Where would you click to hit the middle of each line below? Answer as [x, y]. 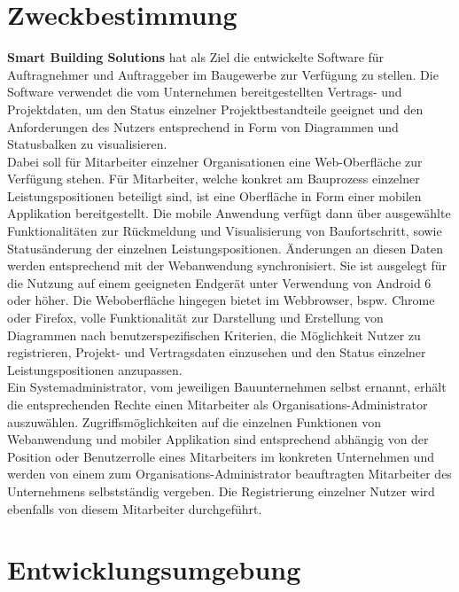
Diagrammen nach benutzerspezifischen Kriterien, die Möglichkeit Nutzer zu [214, 335]
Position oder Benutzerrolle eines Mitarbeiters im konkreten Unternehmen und [221, 456]
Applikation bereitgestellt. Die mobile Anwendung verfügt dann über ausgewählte [229, 213]
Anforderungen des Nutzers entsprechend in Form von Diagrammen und [203, 126]
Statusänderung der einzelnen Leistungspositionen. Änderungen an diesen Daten [226, 248]
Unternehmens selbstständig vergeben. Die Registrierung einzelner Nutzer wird [221, 491]
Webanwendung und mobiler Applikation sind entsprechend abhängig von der [218, 439]
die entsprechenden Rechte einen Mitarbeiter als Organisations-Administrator [218, 404]
